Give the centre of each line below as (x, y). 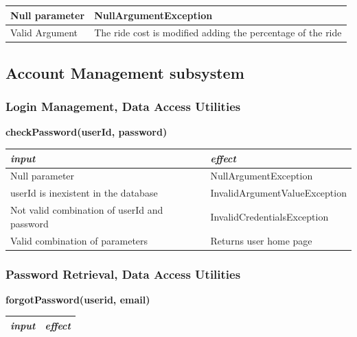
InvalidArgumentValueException (278, 193)
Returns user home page (261, 240)
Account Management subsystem (125, 72)
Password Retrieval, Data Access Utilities (123, 274)
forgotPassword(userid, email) (78, 299)
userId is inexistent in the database (84, 193)
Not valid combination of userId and (87, 210)
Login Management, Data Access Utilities (123, 107)
